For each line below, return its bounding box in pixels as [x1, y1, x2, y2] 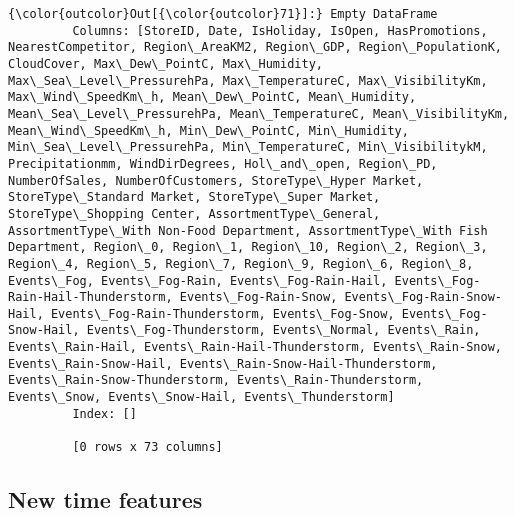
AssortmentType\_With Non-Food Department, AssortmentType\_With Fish [8, 223, 488, 238]
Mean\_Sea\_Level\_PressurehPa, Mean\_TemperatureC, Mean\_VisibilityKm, [8, 106, 510, 121]
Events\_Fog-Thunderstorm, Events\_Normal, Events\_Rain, [86, 323, 481, 338]
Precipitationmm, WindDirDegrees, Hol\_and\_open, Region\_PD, [8, 156, 438, 171]
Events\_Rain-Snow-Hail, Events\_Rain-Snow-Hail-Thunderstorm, [8, 356, 438, 371]
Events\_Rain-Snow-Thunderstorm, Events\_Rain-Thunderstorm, [8, 373, 424, 388]
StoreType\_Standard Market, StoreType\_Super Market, [8, 190, 381, 205]
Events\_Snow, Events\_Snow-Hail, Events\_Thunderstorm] [8, 390, 395, 405]
